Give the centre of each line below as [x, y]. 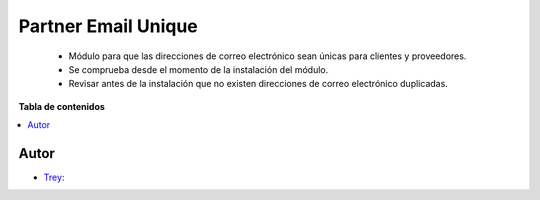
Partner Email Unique [108, 26]
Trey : [54, 177]
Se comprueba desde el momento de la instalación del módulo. [198, 69]
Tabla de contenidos [61, 106]
